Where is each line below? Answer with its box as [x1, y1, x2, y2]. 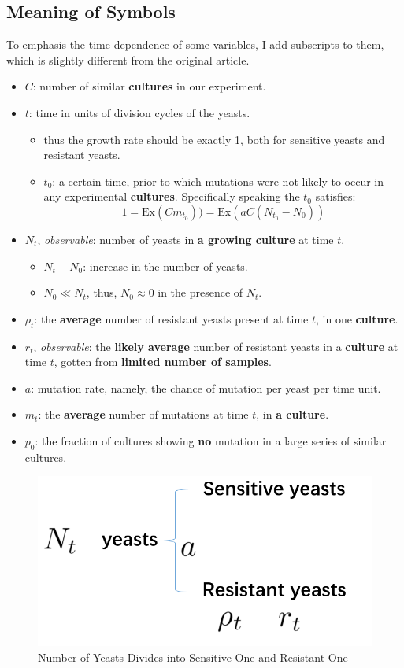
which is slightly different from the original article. [6, 51, 250, 68]
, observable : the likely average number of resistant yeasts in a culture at [33, 338, 398, 354]
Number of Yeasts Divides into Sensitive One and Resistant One [38, 648, 348, 665]
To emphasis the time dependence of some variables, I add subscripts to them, [6, 36, 384, 53]
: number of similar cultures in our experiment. [32, 78, 266, 94]
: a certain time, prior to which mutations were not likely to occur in [52, 172, 384, 189]
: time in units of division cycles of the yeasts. [28, 104, 250, 120]
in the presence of [158, 284, 243, 301]
